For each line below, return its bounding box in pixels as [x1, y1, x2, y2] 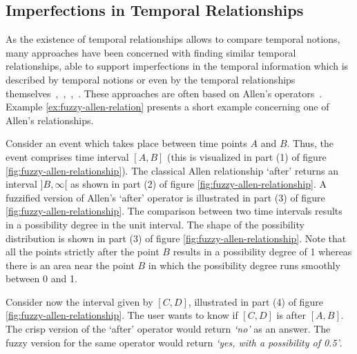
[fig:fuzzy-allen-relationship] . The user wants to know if [6, 308, 238, 322]
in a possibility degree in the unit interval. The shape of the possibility [6, 217, 305, 231]
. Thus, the [287, 136, 334, 150]
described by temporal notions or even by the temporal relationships [6, 72, 296, 86]
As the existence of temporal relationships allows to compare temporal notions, [6, 32, 340, 46]
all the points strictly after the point [6, 244, 160, 259]
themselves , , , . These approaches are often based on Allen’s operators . [6, 86, 322, 100]
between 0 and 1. [6, 271, 77, 286]
